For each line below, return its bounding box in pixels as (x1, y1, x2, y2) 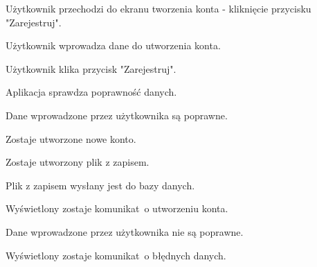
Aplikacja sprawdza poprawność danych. (6, 85, 177, 99)
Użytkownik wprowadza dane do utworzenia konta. (6, 38, 221, 53)
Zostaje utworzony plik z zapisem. (6, 155, 150, 169)
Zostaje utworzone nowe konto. (6, 131, 136, 146)
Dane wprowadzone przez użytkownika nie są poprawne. (6, 224, 244, 239)
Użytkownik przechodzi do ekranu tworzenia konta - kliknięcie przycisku (6, 1, 311, 15)
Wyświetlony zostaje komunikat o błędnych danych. (6, 248, 226, 262)
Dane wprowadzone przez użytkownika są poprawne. (6, 107, 228, 122)
